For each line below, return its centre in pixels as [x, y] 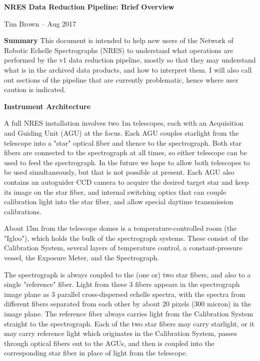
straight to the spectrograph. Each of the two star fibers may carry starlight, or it [129, 323]
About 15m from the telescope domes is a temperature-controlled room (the [120, 228]
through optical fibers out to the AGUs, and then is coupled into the [109, 343]
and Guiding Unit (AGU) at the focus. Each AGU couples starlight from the [121, 132]
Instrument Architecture [47, 106]
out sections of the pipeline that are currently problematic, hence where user [121, 79]
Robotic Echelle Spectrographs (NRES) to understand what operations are [119, 50]
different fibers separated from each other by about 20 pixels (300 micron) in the [127, 304]
